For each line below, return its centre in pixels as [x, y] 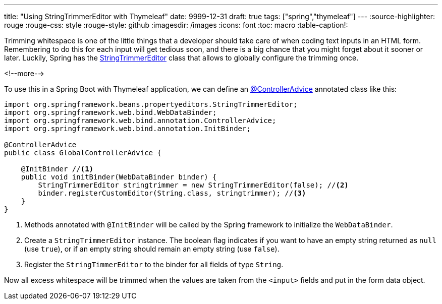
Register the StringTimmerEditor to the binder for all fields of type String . [154, 264]
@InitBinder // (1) [57, 169]
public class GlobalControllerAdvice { [83, 153]
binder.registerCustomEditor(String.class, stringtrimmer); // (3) [172, 193]
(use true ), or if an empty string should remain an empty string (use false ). [152, 249]
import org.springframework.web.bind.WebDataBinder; [111, 112]
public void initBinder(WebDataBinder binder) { [119, 177]
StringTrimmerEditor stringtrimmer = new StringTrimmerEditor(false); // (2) [193, 185]
